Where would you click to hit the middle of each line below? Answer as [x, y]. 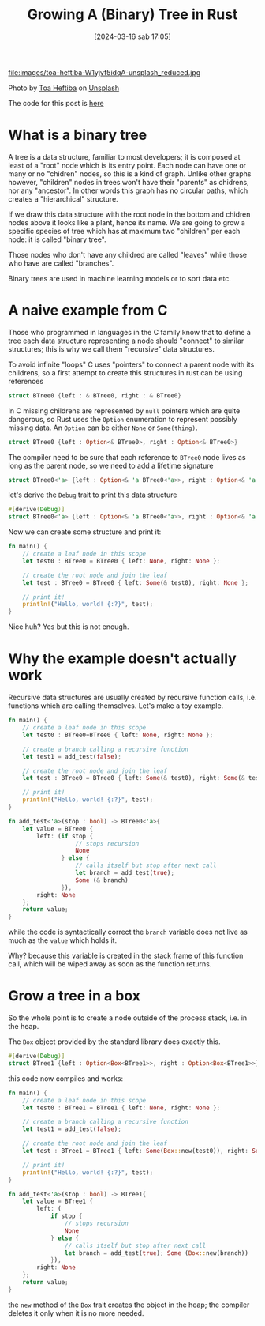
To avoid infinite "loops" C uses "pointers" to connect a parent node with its [131, 364]
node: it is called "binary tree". [57, 239]
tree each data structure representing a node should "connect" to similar [126, 341]
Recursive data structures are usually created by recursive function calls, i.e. [132, 698]
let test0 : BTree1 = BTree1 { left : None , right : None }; [121, 1108]
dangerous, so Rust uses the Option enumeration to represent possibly [123, 419]
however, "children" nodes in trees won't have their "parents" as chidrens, [129, 182]
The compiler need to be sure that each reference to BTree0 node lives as [127, 457]
